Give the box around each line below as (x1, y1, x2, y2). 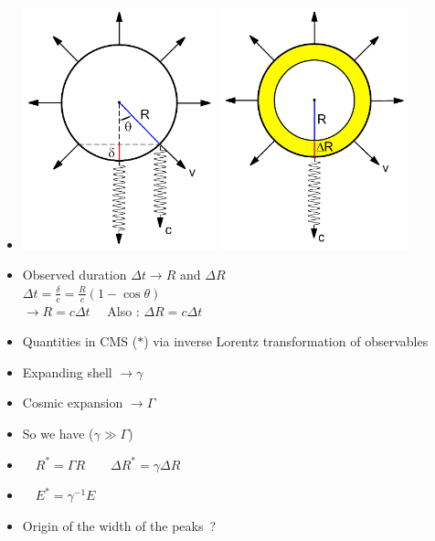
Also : (107, 301, 140, 320)
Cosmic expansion (22, 393, 123, 412)
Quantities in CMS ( (22, 332, 138, 351)
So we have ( (22, 423, 94, 442)
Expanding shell (22, 362, 112, 381)
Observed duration (22, 265, 127, 284)
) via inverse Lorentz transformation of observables (143, 332, 429, 351)
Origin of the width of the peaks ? (22, 515, 217, 535)
